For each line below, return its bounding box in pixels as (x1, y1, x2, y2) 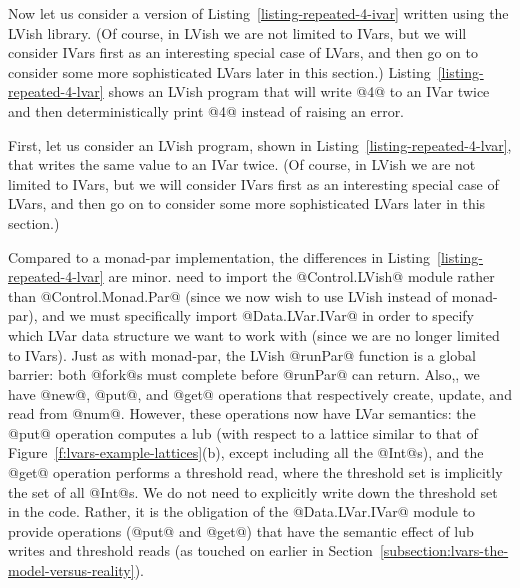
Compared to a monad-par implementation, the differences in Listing (8, 246, 431, 267)
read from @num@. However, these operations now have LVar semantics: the (8, 403, 476, 424)
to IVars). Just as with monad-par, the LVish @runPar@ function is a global (8, 344, 476, 365)
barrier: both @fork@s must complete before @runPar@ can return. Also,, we (8, 364, 480, 385)
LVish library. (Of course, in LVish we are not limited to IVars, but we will (8, 22, 467, 43)
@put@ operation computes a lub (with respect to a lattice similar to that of (8, 422, 478, 443)
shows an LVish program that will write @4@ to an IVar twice (108, 81, 490, 102)
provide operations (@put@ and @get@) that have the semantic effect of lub (8, 520, 474, 541)
